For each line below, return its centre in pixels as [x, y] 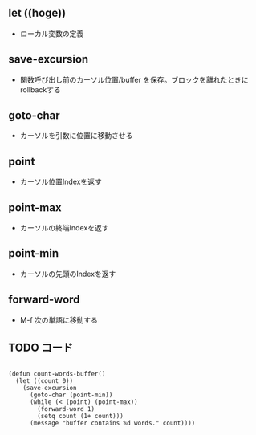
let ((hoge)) [37, 13]
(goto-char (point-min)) [71, 395]
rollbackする [41, 89]
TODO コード [41, 348]
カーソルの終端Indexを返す [64, 228]
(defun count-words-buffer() [57, 374]
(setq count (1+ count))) [81, 416]
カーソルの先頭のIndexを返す [68, 274]
